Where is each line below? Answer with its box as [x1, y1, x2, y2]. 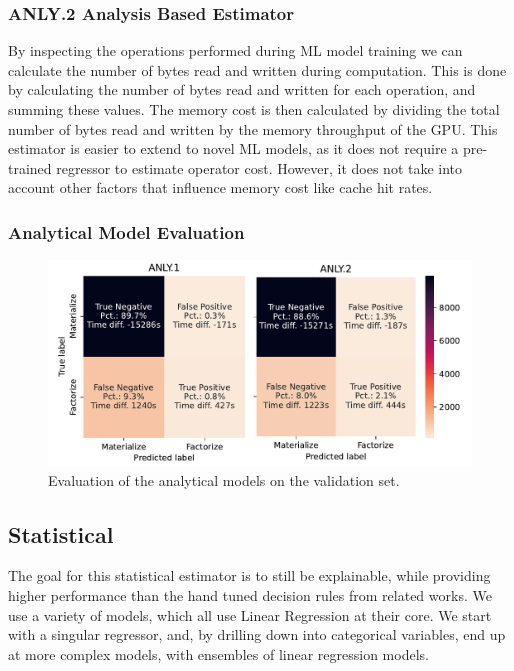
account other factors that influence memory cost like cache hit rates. [8, 177, 433, 198]
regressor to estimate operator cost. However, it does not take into [56, 157, 463, 178]
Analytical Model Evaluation [8, 219, 245, 244]
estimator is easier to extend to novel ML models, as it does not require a [8, 138, 459, 159]
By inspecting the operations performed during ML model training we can [8, 40, 463, 61]
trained [8, 157, 52, 178]
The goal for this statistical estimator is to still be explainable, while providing [8, 565, 491, 586]
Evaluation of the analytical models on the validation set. [48, 469, 400, 490]
